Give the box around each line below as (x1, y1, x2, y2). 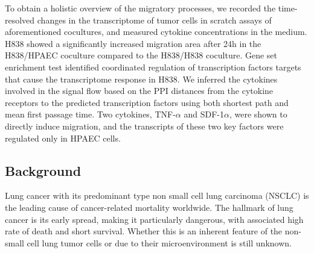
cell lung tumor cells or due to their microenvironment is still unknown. (27, 236, 292, 249)
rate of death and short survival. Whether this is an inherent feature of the (5, 225, 283, 237)
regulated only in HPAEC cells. (5, 131, 121, 144)
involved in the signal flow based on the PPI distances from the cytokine (5, 84, 274, 97)
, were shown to (229, 108, 287, 120)
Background (5, 161, 82, 180)
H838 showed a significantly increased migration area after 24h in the (5, 37, 261, 49)
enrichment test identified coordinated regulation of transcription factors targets (5, 60, 301, 73)
